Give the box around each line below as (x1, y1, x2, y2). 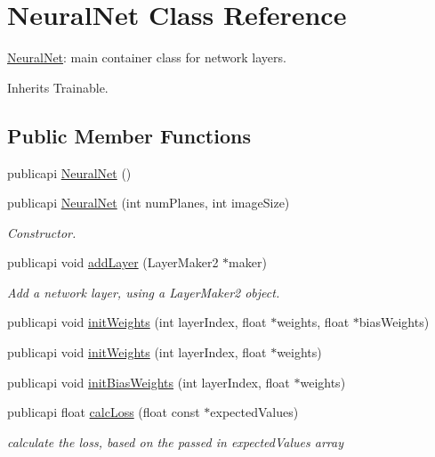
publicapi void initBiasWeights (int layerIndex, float (7, 372, 290, 391)
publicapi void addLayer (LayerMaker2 (7, 253, 219, 272)
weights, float (277, 313, 350, 331)
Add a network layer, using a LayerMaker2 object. (7, 282, 280, 301)
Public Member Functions (7, 121, 251, 149)
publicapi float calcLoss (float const (7, 403, 200, 421)
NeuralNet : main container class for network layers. (7, 48, 286, 67)
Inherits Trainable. (7, 78, 109, 96)
